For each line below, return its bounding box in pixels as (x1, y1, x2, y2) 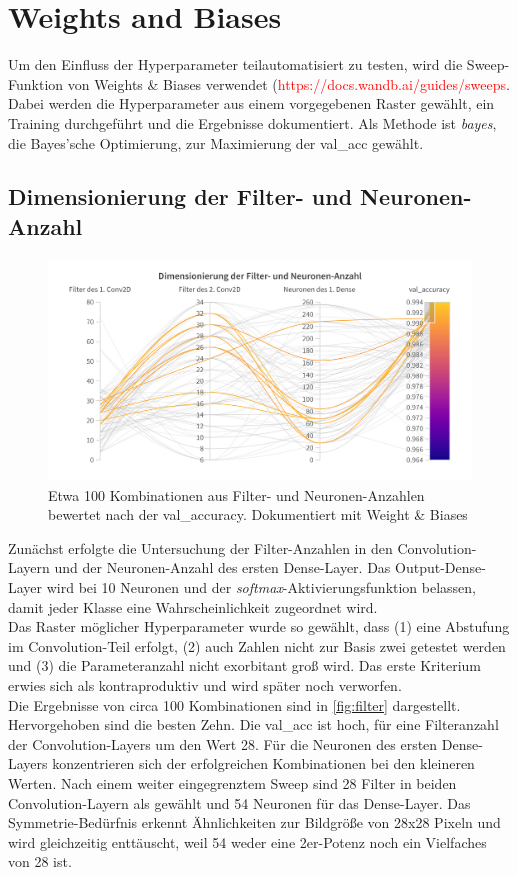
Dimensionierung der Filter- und (8, 181, 353, 212)
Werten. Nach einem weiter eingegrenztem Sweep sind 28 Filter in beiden (8, 772, 457, 793)
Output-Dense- (395, 557, 486, 578)
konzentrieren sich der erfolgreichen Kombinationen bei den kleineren (52, 753, 475, 774)
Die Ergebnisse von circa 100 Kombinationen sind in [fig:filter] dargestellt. (8, 694, 461, 715)
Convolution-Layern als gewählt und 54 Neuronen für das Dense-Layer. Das (8, 792, 471, 813)
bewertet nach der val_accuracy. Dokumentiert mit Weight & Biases (48, 504, 468, 525)
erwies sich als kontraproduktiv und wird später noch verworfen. (8, 674, 402, 695)
